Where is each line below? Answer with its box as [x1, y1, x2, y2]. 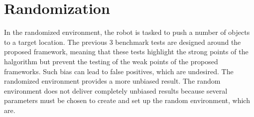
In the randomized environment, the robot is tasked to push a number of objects [4, 27, 250, 37]
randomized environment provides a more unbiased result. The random [4, 76, 221, 86]
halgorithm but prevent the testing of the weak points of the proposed [4, 56, 218, 66]
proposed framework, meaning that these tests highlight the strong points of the [4, 46, 249, 57]
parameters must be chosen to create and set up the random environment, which [4, 95, 250, 106]
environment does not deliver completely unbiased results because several [4, 85, 228, 96]
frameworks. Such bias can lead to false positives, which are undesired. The [4, 66, 234, 76]
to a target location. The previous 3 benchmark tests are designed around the [4, 36, 241, 47]
